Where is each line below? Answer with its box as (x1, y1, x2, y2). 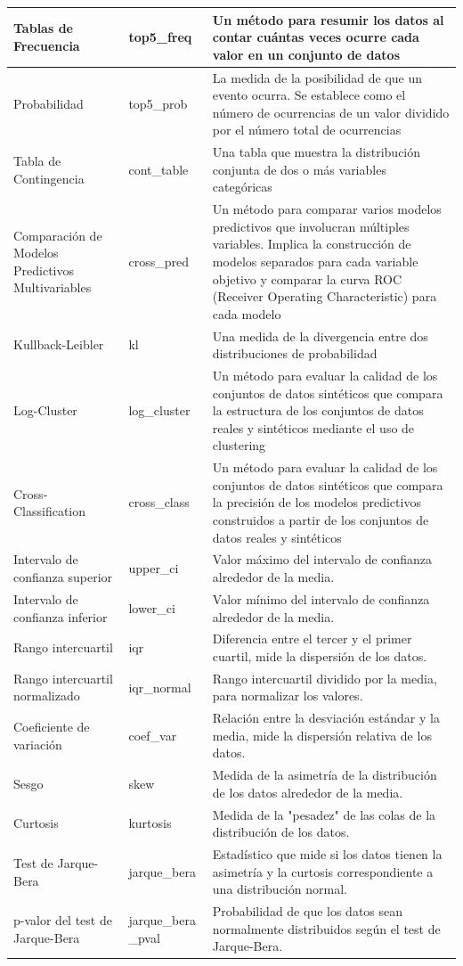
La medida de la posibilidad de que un (212, 68, 423, 86)
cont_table (128, 160, 189, 178)
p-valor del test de (13, 910, 112, 929)
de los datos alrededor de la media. (212, 782, 403, 801)
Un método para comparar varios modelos (212, 200, 442, 218)
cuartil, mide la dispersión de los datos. (212, 646, 427, 665)
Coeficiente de (13, 717, 90, 736)
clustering (212, 436, 266, 454)
